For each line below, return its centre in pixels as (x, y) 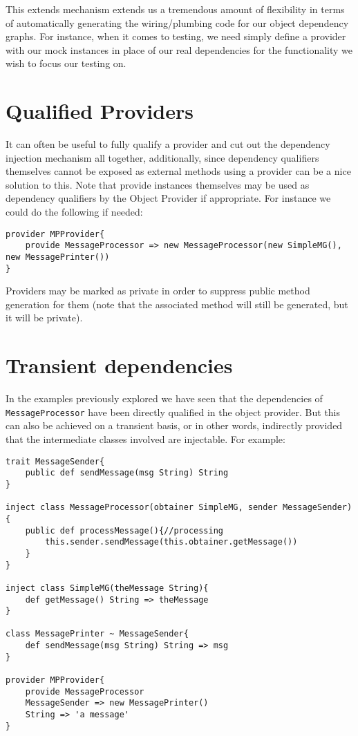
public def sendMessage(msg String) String (127, 473)
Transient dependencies (119, 365)
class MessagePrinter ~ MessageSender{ (97, 634)
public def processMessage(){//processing (124, 530)
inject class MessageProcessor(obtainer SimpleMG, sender (142, 508)
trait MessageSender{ (55, 461)
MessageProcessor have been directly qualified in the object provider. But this (173, 412)
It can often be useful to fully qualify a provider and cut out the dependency (168, 144)
